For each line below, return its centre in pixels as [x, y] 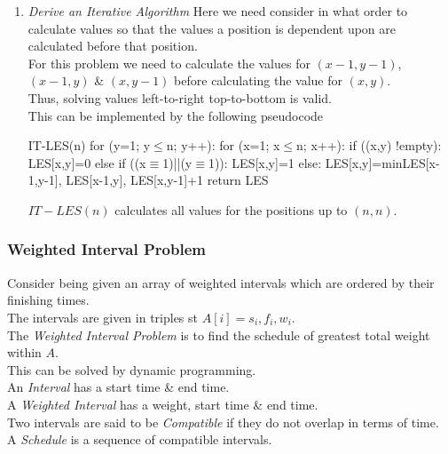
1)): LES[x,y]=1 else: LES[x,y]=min [305, 162]
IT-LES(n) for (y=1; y [89, 145]
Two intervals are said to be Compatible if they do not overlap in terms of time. [223, 422]
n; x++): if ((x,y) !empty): [369, 145]
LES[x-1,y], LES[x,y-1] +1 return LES [167, 180]
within [24, 352]
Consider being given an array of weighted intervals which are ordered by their [221, 282]
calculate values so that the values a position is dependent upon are [212, 28]
